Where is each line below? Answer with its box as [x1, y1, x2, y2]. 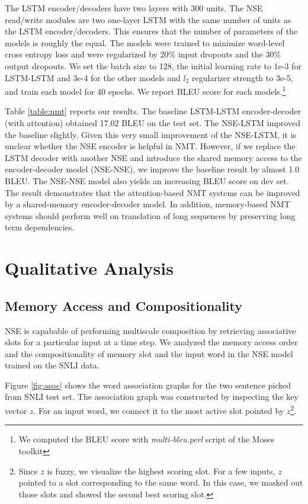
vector [5, 404, 27, 416]
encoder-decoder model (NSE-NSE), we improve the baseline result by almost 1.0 [5, 163, 300, 175]
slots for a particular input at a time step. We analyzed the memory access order [5, 336, 298, 348]
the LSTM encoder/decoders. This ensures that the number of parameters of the [5, 25, 297, 37]
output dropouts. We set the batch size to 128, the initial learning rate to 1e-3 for [5, 59, 301, 72]
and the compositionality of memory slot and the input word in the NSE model [5, 347, 293, 359]
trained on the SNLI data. [5, 359, 100, 371]
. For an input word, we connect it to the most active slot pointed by [33, 404, 284, 416]
